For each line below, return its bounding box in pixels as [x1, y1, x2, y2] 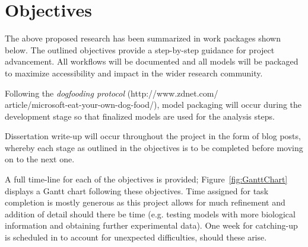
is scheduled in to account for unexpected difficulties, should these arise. [5, 231, 267, 243]
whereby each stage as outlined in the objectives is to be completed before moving [5, 141, 303, 153]
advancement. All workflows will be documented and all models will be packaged [5, 55, 299, 68]
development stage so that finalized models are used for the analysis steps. [5, 110, 275, 122]
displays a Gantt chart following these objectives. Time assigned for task [5, 184, 269, 197]
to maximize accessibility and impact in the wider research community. [5, 66, 263, 79]
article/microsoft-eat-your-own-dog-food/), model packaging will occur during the [5, 98, 302, 111]
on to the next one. [5, 153, 75, 165]
